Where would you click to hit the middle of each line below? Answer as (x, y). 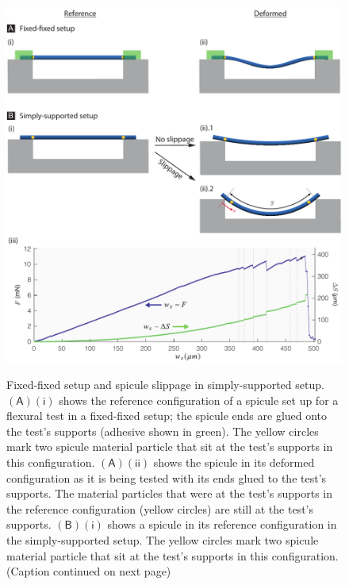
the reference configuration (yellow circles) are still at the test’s (160, 508)
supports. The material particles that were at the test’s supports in (169, 493)
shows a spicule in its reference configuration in (222, 524)
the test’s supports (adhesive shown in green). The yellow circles (163, 431)
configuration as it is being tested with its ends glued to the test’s (167, 477)
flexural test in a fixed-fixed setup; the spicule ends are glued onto (167, 416)
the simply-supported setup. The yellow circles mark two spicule (163, 540)
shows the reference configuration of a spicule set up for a (199, 400)
